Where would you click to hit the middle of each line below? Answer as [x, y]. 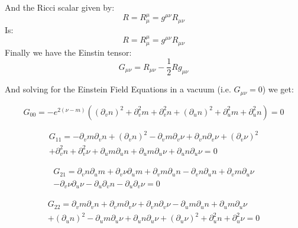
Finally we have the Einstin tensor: [68, 52]
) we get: [278, 89]
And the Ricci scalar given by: [60, 7]
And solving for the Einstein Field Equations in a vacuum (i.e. [118, 89]
